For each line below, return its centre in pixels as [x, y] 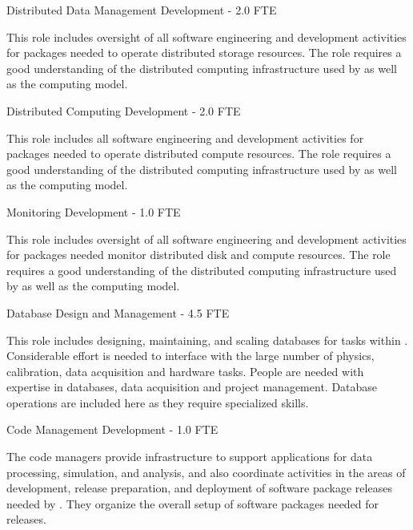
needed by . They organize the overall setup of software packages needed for [193, 503]
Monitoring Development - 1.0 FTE [94, 211]
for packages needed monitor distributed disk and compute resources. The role [198, 255]
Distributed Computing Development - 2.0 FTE [124, 110]
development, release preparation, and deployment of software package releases [199, 488]
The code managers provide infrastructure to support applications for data [190, 457]
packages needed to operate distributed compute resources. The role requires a [199, 154]
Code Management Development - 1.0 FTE [112, 429]
